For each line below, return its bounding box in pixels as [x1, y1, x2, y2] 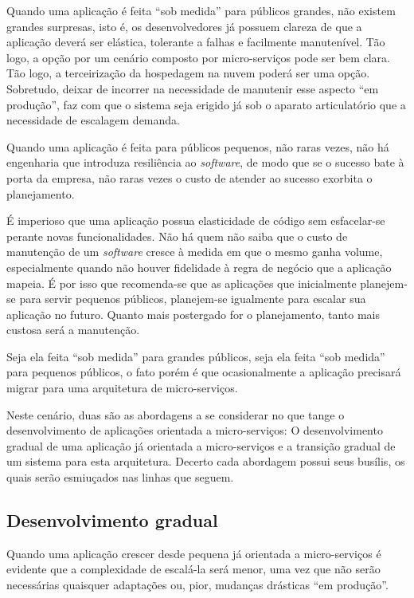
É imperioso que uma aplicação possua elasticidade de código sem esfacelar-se [6, 212, 385, 229]
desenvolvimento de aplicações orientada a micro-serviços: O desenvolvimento [6, 422, 383, 439]
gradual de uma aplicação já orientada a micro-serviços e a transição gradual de [6, 437, 396, 454]
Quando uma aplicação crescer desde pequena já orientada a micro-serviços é [6, 545, 381, 561]
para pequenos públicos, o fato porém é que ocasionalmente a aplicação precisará [6, 364, 401, 380]
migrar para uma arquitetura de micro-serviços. [6, 380, 238, 396]
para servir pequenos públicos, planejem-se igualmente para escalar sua [19, 290, 366, 307]
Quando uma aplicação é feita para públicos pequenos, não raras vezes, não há [6, 138, 389, 155]
